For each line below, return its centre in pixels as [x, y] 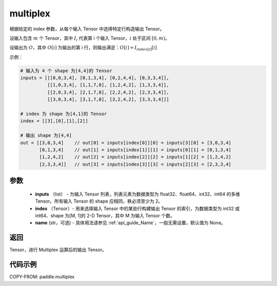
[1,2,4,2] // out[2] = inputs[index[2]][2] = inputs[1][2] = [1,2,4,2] [135, 157]
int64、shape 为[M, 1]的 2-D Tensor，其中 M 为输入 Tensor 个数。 [105, 216]
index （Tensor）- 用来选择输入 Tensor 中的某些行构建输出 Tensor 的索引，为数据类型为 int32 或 [137, 208]
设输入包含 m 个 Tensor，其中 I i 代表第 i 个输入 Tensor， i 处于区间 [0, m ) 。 [90, 39]
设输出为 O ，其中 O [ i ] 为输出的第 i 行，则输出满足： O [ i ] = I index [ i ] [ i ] [83, 48]
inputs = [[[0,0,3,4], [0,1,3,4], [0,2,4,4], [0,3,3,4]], [95, 78]
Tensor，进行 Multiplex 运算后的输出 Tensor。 [58, 250]
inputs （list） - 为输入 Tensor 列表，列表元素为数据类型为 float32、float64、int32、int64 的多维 [138, 194]
